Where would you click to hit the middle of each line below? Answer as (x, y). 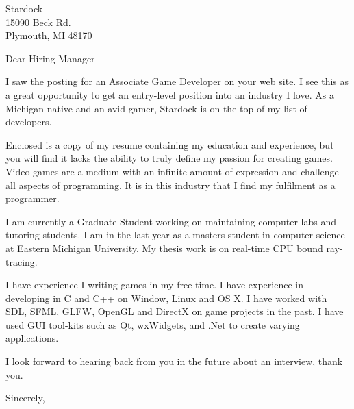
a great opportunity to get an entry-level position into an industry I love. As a (170, 94)
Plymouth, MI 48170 (49, 35)
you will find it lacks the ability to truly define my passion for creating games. (169, 158)
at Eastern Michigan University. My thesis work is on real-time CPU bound (164, 248)
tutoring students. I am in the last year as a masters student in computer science (175, 235)
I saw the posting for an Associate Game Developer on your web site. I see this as (177, 81)
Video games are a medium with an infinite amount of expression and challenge (172, 171)
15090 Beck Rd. (38, 22)
